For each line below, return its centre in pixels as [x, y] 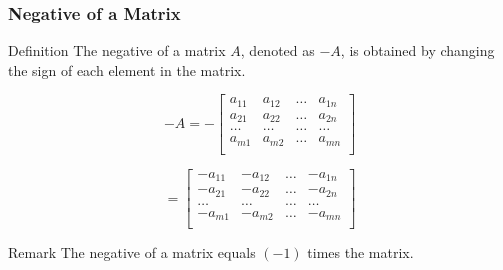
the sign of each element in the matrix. [127, 69]
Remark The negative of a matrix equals [132, 252]
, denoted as [277, 50]
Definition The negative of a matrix [117, 50]
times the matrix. [360, 252]
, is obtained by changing [417, 50]
